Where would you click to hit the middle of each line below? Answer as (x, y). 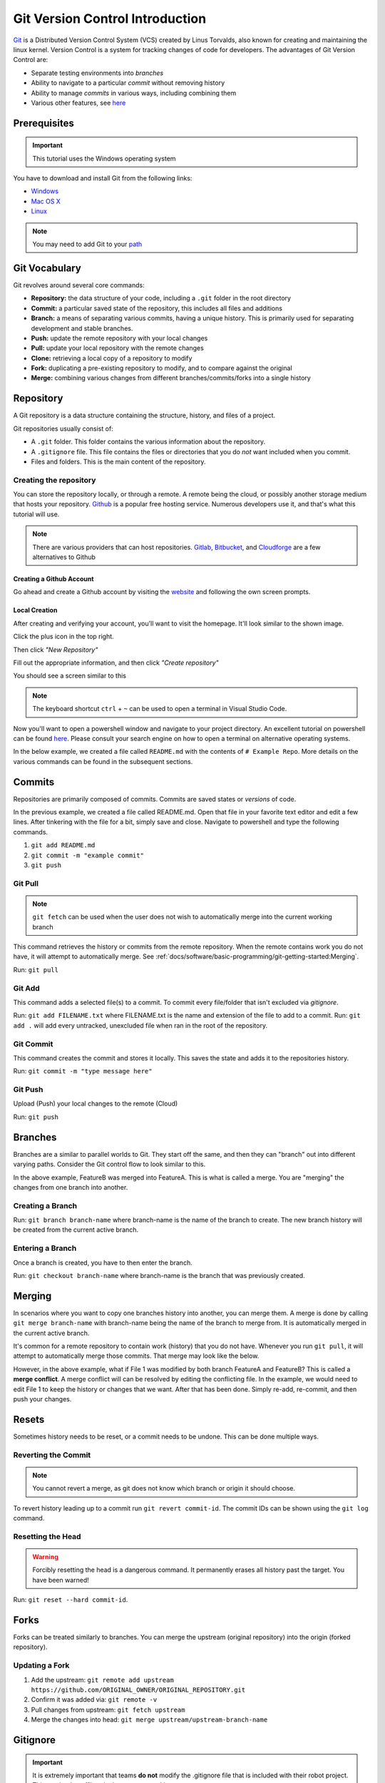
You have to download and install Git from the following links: (103, 178)
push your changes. (42, 1399)
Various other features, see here (78, 103)
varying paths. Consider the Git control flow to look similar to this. (109, 1164)
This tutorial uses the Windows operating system (104, 158)
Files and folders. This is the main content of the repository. (118, 461)
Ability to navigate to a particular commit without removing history (128, 83)
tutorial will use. (36, 514)
